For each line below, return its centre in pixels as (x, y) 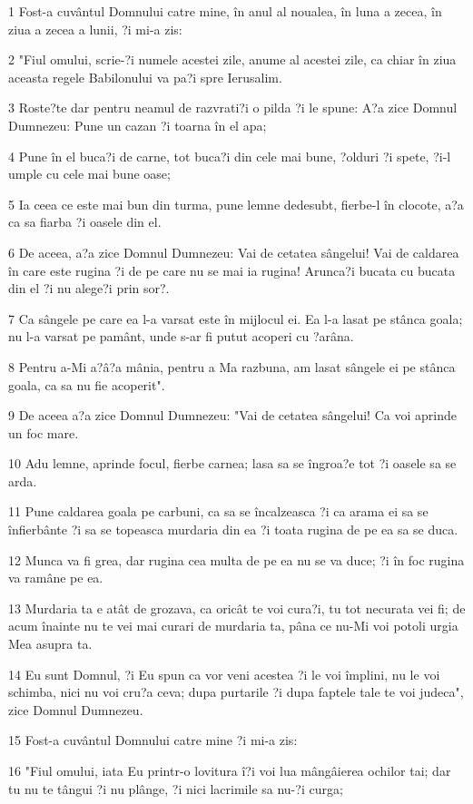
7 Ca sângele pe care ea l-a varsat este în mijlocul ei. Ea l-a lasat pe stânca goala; (236, 318)
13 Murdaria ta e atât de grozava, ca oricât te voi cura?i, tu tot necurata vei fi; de (237, 608)
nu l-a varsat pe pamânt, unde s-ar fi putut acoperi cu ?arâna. (181, 336)
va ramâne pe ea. (56, 578)
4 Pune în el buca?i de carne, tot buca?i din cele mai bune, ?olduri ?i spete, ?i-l (230, 156)
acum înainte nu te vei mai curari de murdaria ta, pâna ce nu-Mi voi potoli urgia (233, 626)
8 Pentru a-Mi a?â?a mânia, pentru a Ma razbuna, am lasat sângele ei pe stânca (232, 366)
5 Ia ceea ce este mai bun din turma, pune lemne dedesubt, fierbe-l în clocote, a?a (236, 204)
